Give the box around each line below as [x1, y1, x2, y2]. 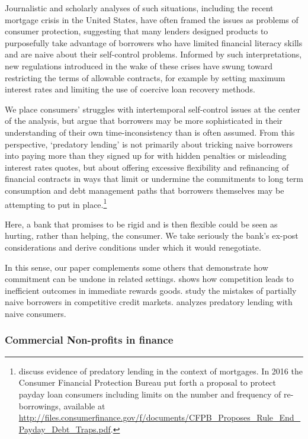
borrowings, [18, 399, 61, 412]
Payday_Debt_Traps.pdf [18, 422, 111, 435]
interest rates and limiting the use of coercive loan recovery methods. [5, 83, 255, 95]
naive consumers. [5, 307, 66, 319]
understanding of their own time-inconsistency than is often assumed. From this [5, 126, 295, 138]
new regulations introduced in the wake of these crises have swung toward [5, 59, 273, 72]
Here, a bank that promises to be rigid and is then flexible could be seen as [5, 217, 278, 230]
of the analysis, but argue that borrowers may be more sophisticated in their [5, 114, 283, 127]
